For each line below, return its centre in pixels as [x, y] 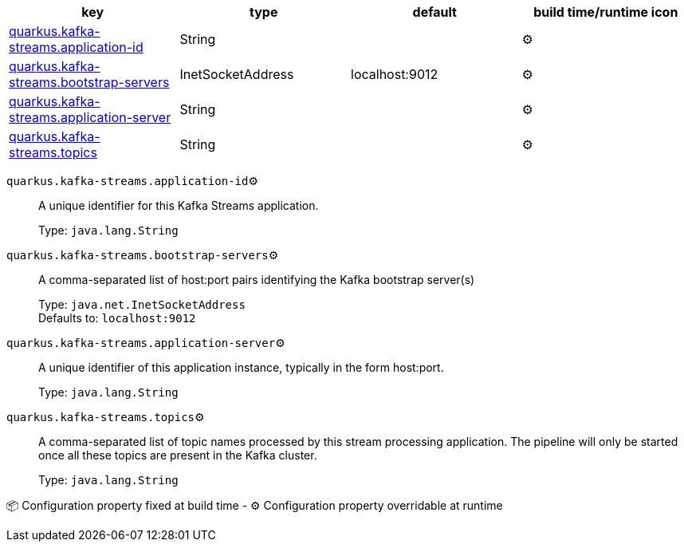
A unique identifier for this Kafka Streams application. [179, 205]
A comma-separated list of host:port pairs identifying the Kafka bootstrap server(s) [257, 280]
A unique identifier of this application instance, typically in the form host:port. [241, 367]
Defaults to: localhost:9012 [117, 318]
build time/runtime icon [606, 12]
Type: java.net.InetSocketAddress [142, 304]
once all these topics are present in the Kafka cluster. [178, 455]
